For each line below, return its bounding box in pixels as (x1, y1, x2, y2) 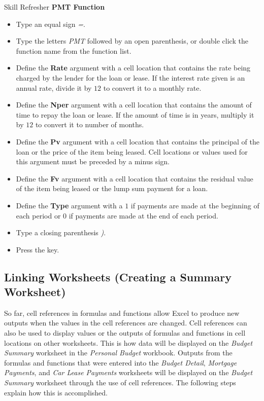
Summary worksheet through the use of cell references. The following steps (4, 377, 236, 388)
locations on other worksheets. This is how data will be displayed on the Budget (4, 337, 253, 348)
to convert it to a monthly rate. (103, 82, 202, 93)
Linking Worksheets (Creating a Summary (4, 269, 232, 284)
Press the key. (16, 244, 59, 254)
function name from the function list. (16, 45, 131, 56)
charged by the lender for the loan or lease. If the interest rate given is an (16, 72, 245, 83)
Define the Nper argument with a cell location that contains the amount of (16, 99, 252, 110)
